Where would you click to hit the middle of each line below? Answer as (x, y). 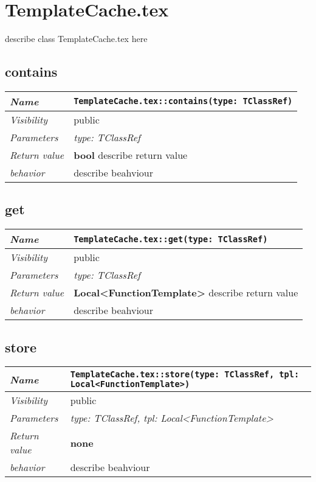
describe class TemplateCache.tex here (76, 39)
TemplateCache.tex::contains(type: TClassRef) (183, 101)
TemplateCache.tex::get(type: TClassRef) (171, 239)
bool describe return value (131, 155)
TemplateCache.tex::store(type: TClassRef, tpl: (185, 375)
